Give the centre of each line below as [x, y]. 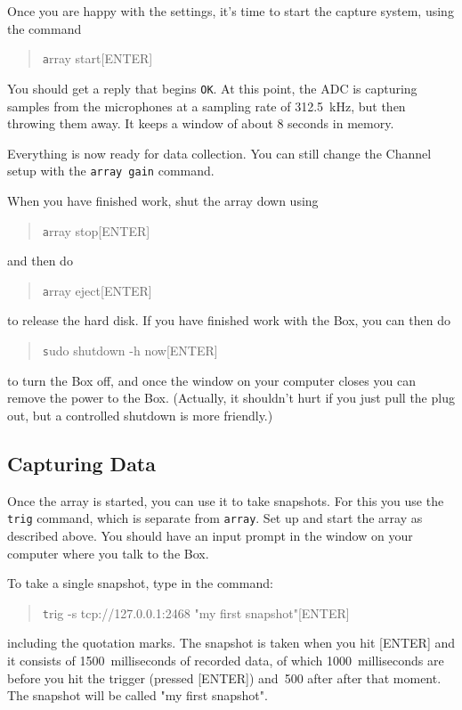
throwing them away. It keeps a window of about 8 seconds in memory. [201, 123]
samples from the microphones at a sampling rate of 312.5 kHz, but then [207, 106]
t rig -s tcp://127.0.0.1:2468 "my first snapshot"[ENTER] [196, 612]
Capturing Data [81, 463]
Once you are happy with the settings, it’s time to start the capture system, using [231, 11]
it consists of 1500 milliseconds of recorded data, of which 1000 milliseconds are [226, 660]
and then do [40, 261]
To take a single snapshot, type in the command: [140, 583]
